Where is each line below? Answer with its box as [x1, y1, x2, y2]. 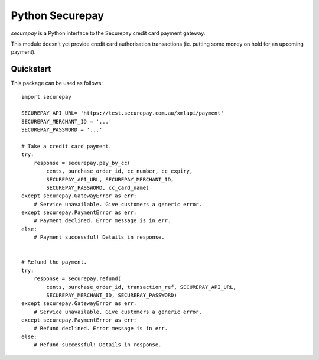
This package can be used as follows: [11, 80, 103, 87]
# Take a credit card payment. [21, 142, 112, 150]
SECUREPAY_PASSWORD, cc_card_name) [46, 184, 149, 191]
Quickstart [11, 64, 51, 74]
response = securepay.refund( [33, 275, 121, 282]
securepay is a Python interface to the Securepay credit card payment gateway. [11, 30, 206, 37]
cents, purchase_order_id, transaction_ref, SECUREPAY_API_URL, [46, 284, 236, 290]
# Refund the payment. [21, 259, 87, 265]
